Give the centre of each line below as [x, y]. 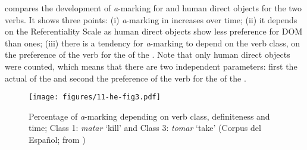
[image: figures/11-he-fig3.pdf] [95, 97]
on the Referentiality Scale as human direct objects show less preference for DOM [154, 31]
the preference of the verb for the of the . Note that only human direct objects [148, 54]
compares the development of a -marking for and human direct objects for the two [153, 8]
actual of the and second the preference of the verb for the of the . [126, 78]
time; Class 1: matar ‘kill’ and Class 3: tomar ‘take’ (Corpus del [145, 128]
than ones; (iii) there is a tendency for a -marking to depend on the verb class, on [153, 43]
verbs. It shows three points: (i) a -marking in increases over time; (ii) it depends [151, 19]
